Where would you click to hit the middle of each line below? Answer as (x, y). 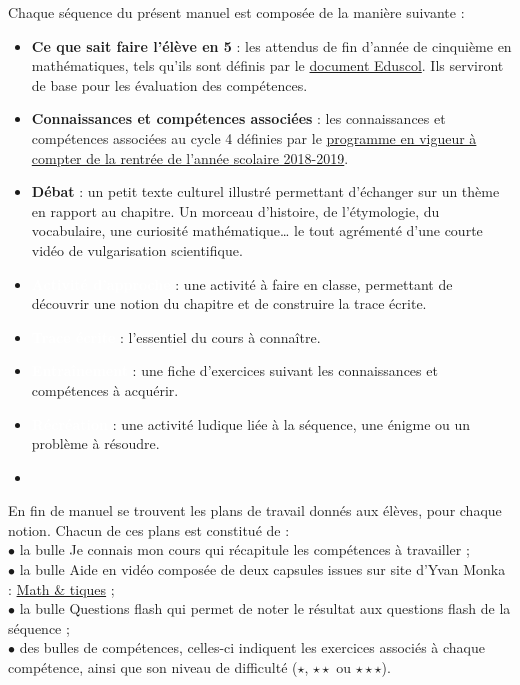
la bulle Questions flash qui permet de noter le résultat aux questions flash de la (265, 608)
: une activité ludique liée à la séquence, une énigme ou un (291, 423)
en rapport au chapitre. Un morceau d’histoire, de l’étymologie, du (235, 210)
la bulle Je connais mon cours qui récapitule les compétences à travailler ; (244, 549)
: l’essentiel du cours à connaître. (220, 336)
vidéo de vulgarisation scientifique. (137, 249)
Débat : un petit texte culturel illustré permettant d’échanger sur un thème (265, 191)
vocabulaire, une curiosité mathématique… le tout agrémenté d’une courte (257, 230)
